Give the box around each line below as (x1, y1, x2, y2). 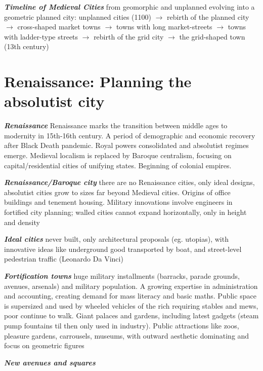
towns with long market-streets (116, 21, 212, 32)
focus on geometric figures (4, 340, 84, 351)
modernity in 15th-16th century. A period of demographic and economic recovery (4, 130, 255, 140)
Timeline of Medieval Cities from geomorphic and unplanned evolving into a (4, 2, 255, 12)
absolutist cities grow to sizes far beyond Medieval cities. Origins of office (4, 187, 231, 197)
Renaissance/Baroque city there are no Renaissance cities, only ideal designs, (4, 177, 255, 188)
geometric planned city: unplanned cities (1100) (4, 11, 152, 22)
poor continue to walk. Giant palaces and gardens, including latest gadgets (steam (4, 310, 259, 321)
